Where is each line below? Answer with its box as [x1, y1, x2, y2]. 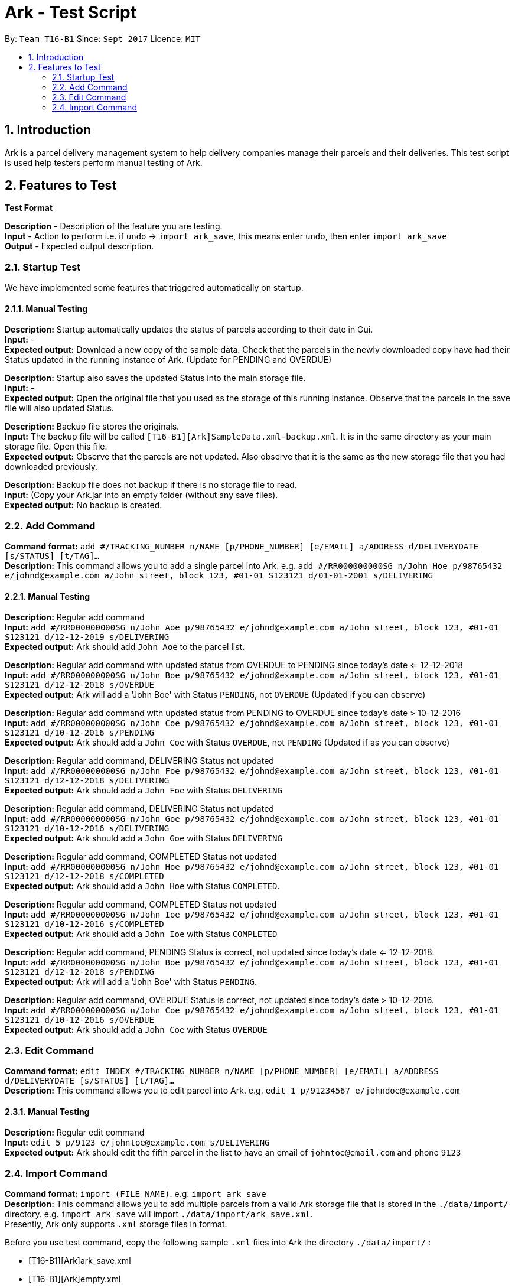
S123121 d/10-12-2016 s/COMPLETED [5, 919, 164, 929]
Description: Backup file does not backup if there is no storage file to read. [5, 480, 297, 490]
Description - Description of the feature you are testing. [5, 221, 223, 232]
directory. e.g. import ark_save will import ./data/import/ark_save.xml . [5, 1209, 313, 1219]
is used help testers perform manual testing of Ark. [5, 157, 203, 168]
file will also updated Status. [5, 403, 114, 414]
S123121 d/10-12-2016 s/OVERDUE [5, 1015, 154, 1025]
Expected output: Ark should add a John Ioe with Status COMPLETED [5, 929, 278, 939]
